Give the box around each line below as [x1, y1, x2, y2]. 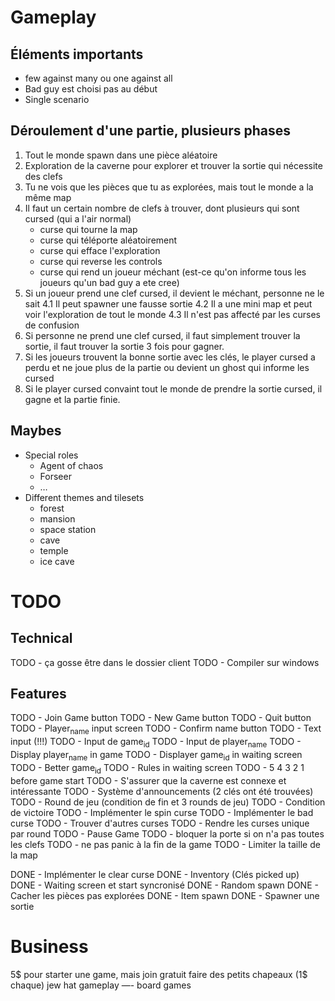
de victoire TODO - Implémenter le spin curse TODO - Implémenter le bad [10, 806, 314, 818]
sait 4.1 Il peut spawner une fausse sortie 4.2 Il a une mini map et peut [24, 297, 313, 310]
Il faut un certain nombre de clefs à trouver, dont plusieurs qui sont [24, 202, 300, 214]
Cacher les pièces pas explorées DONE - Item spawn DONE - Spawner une [10, 889, 320, 901]
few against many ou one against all [24, 72, 173, 84]
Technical [10, 630, 73, 647]
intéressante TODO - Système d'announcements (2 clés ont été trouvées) [10, 785, 314, 797]
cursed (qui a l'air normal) [24, 212, 132, 225]
